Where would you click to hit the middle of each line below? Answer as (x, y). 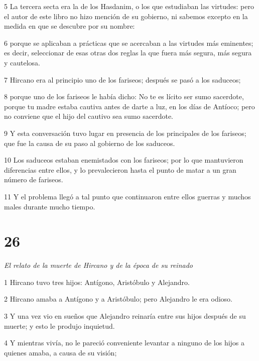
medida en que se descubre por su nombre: (70, 26)
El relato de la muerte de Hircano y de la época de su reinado (98, 265)
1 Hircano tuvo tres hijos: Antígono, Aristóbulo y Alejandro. (97, 282)
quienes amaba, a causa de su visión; (60, 352)
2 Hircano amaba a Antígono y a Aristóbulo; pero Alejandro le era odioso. (118, 299)
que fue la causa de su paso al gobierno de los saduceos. (90, 143)
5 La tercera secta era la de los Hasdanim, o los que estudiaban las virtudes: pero (129, 6)
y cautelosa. (22, 62)
